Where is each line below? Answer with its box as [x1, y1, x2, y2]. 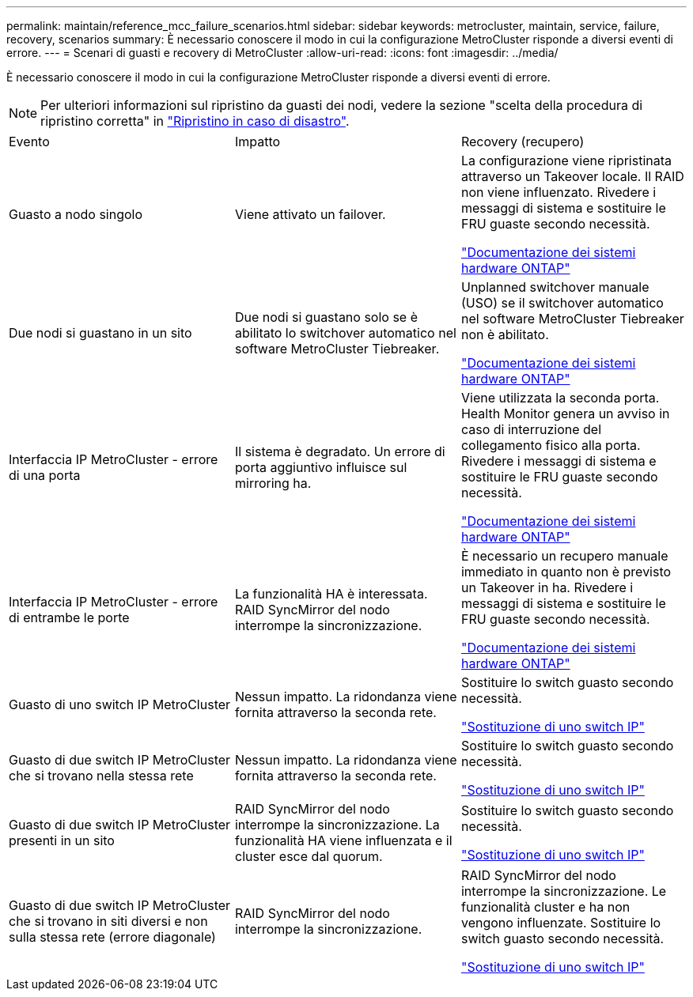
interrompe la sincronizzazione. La [234, 817, 440, 833]
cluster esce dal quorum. [234, 848, 383, 864]
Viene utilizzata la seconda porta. [460, 390, 660, 406]
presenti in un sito [9, 833, 115, 848]
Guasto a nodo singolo [9, 206, 143, 222]
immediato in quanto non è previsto [460, 564, 672, 580]
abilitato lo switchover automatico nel [234, 325, 456, 341]
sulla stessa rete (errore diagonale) [9, 929, 216, 945]
